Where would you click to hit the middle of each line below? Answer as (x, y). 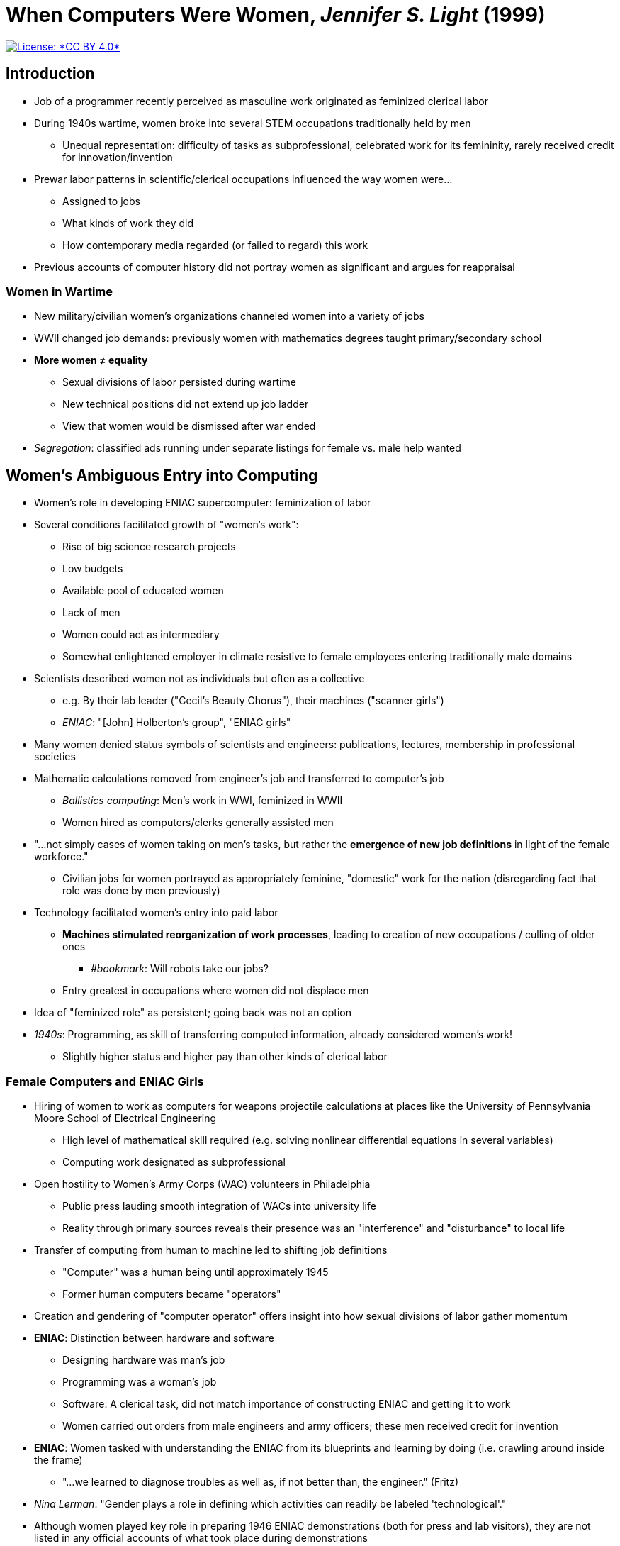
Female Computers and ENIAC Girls (105, 1081)
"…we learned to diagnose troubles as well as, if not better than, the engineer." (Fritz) (261, 1481)
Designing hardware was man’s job (144, 1359)
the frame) (58, 1459)
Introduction (50, 74)
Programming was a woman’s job (140, 1381)
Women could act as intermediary (141, 635)
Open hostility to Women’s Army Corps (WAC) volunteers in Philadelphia (202, 1184)
